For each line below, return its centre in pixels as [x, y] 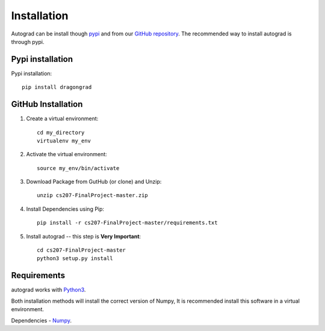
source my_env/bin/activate [78, 168]
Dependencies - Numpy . [42, 320]
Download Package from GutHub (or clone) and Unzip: [94, 182]
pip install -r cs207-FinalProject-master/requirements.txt [127, 223]
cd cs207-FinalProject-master [82, 250]
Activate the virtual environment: [67, 154]
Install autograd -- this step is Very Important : [84, 236]
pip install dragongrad [57, 87]
